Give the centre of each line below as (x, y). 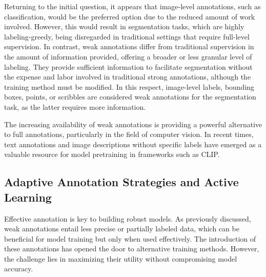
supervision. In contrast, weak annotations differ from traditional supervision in (129, 46)
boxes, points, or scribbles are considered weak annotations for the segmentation (130, 97)
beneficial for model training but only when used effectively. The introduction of (130, 238)
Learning (28, 197)
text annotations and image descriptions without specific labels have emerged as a (133, 144)
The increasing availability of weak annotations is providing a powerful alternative (133, 124)
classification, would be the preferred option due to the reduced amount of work (130, 16)
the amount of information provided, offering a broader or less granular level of (128, 56)
